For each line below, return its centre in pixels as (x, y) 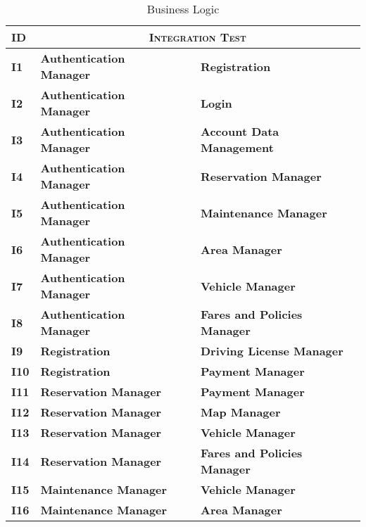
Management (237, 147)
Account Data (240, 131)
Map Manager (241, 412)
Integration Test (197, 37)
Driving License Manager (272, 351)
